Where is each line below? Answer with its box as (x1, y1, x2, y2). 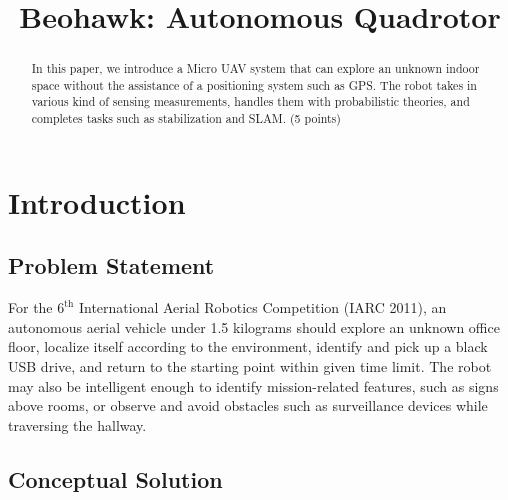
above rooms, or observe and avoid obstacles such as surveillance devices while (8, 395, 488, 416)
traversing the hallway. (8, 414, 147, 435)
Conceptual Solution (8, 463, 223, 494)
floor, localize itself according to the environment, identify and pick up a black (8, 336, 488, 357)
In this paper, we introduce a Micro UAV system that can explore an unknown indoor (31, 60, 480, 77)
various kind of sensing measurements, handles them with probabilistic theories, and (31, 93, 470, 110)
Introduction (8, 181, 186, 222)
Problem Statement (8, 250, 215, 281)
